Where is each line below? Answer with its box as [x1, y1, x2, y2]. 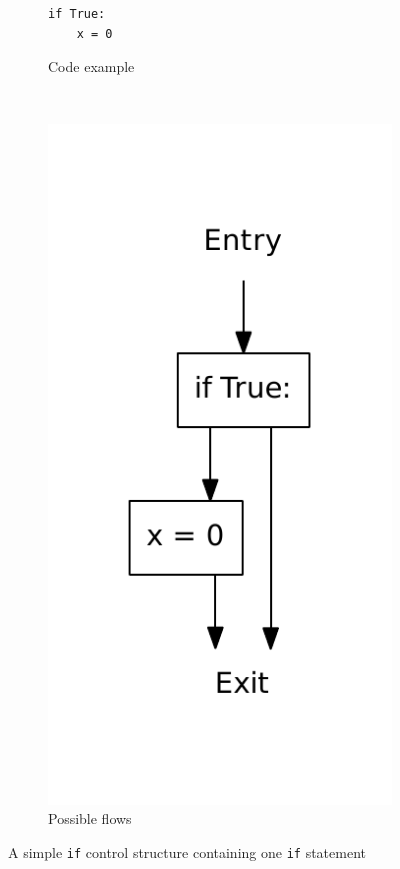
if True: [48, 7, 106, 21]
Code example [48, 56, 135, 77]
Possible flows [48, 808, 132, 829]
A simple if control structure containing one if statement [8, 841, 367, 862]
